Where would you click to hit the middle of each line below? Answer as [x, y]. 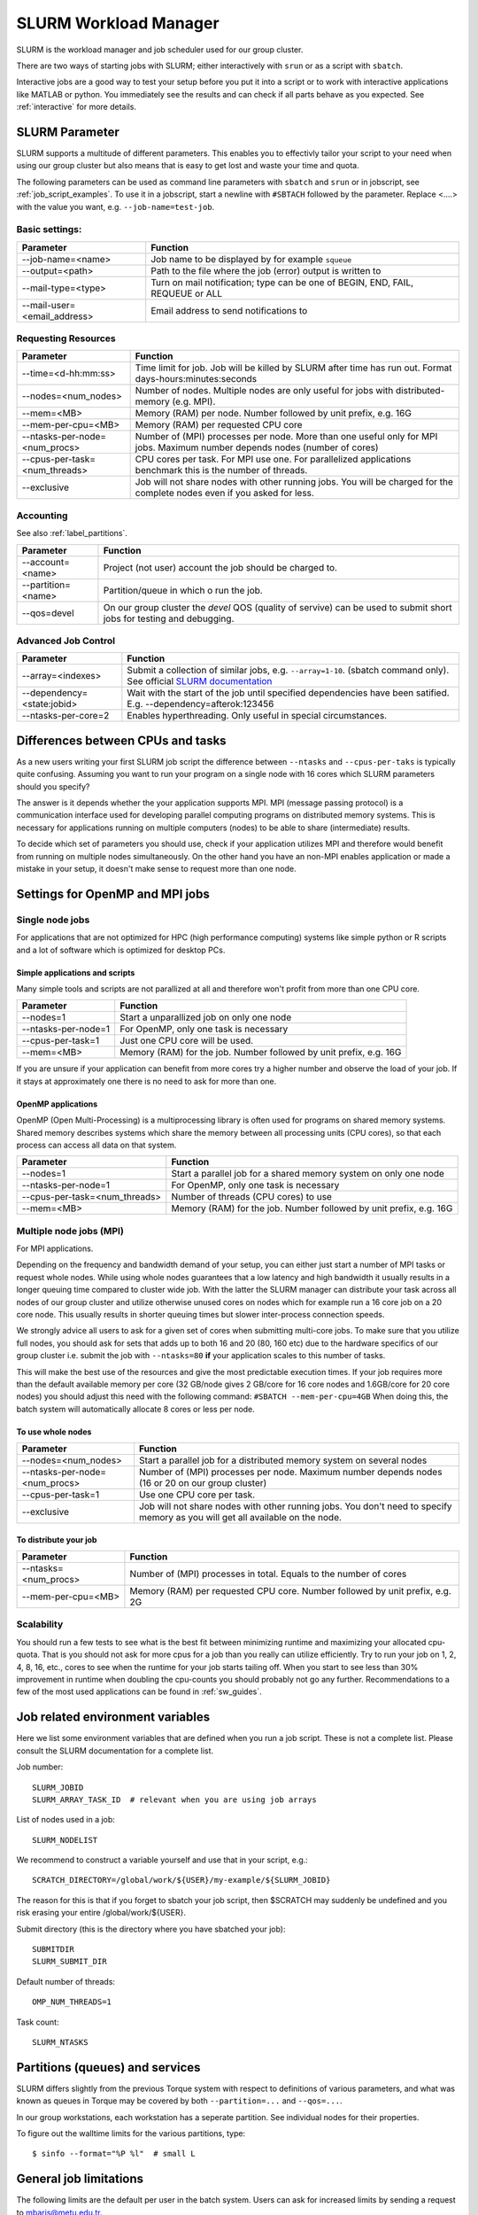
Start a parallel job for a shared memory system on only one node [308, 1174]
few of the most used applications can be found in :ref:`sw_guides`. [139, 1691]
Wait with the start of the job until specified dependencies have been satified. [289, 693]
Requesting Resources [66, 338]
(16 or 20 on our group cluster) [203, 1483]
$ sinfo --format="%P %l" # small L [114, 2154]
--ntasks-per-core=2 [66, 716]
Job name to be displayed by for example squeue [251, 259]
